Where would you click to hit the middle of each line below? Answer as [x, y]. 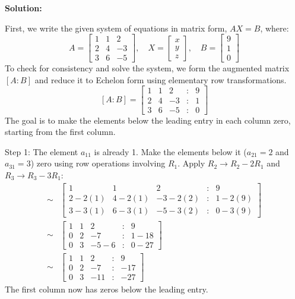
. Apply [191, 163]
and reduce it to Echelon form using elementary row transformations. [161, 79]
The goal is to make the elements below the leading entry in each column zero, [148, 120]
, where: [275, 28]
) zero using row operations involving [98, 163]
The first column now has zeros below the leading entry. [107, 289]
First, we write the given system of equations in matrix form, [116, 28]
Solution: [23, 8]
